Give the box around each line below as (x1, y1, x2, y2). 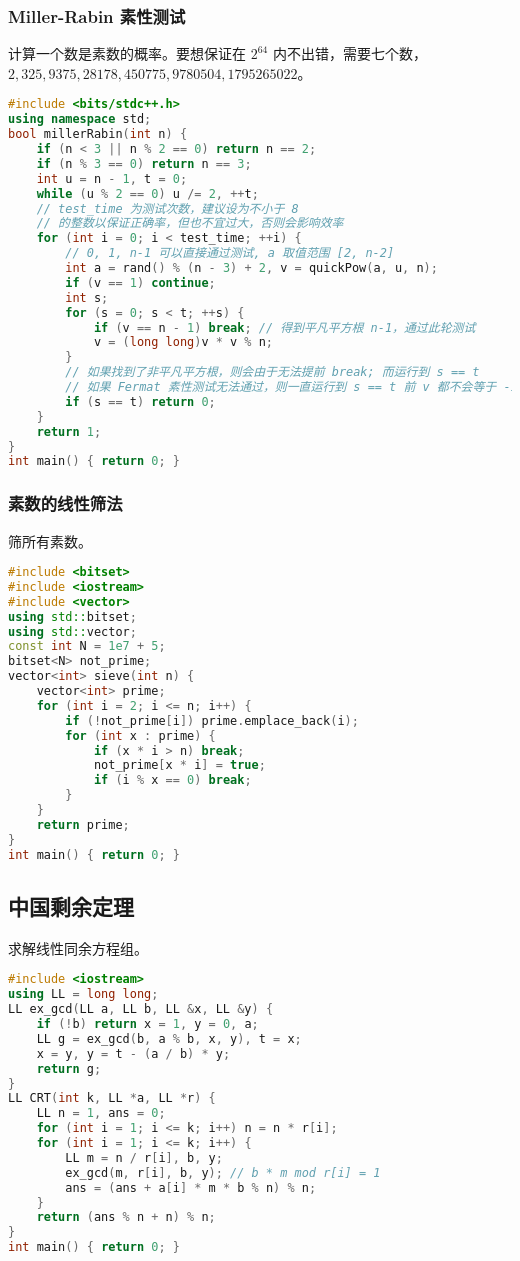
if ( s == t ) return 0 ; (65, 394, 216, 409)
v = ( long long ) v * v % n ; (93, 335, 274, 350)
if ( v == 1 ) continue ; (65, 275, 216, 290)
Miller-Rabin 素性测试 (8, 3, 186, 28)
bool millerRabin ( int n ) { (8, 127, 188, 142)
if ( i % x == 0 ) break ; (93, 773, 252, 788)
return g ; (36, 1061, 102, 1076)
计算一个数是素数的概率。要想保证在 (8, 43, 246, 64)
